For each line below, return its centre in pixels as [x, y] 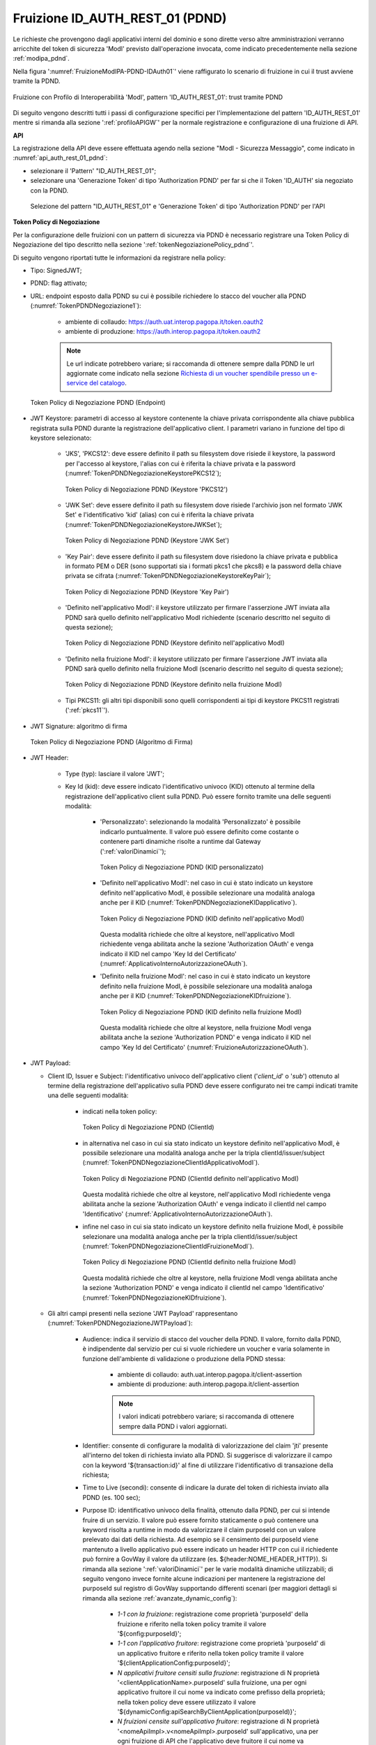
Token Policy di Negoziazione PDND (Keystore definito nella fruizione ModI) [173, 685]
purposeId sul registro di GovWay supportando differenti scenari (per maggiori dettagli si [210, 1589]
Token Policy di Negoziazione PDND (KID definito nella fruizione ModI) [201, 1011]
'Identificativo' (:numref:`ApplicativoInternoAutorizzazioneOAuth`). [178, 1214]
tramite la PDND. [37, 81]
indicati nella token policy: [120, 1111]
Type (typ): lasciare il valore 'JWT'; [115, 773]
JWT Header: [49, 758]
